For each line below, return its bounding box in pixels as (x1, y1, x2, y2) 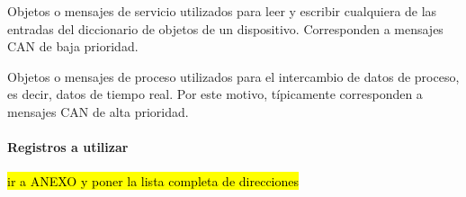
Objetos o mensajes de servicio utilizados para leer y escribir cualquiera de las (7, 2, 437, 20)
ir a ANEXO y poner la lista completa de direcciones (7, 172, 300, 191)
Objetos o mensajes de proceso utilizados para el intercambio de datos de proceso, (7, 67, 460, 85)
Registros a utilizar (7, 138, 129, 157)
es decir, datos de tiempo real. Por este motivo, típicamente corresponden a (7, 85, 423, 103)
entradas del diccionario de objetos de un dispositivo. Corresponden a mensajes (7, 19, 444, 38)
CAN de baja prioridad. (7, 37, 139, 56)
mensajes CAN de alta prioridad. (7, 102, 189, 121)
